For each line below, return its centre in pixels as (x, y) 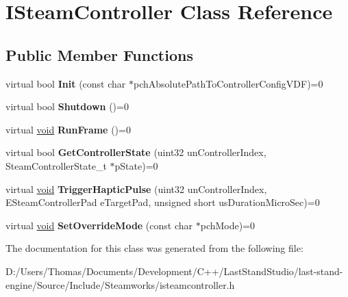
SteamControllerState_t (56, 165)
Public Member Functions (99, 54)
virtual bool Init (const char (66, 83)
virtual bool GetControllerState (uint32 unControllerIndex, (136, 152)
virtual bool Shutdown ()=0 (67, 106)
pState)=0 (136, 165)
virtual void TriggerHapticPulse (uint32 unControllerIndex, (136, 189)
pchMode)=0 (228, 225)
